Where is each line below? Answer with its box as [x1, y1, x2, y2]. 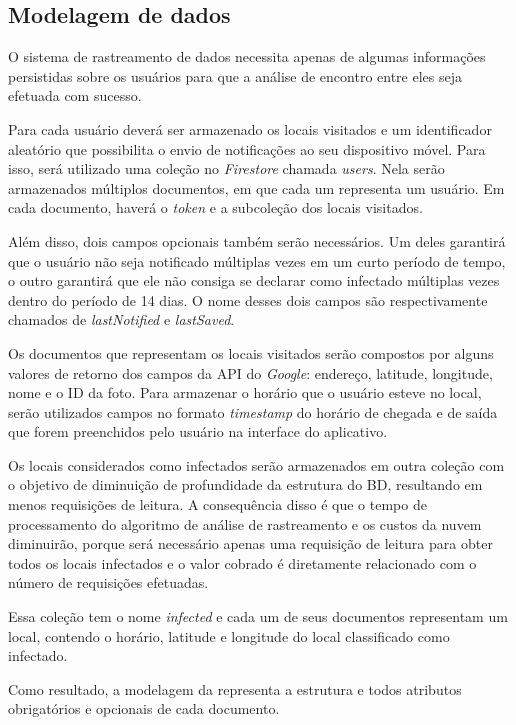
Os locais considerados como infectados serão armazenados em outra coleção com [8, 454, 505, 475]
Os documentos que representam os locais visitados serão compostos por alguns [8, 342, 494, 363]
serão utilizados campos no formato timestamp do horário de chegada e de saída [8, 401, 498, 422]
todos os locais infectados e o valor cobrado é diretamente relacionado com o [8, 552, 477, 573]
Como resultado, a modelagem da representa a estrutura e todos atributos [8, 678, 462, 699]
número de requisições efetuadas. [8, 572, 209, 593]
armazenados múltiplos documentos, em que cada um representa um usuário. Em [8, 177, 505, 198]
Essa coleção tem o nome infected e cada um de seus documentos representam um [8, 606, 508, 627]
